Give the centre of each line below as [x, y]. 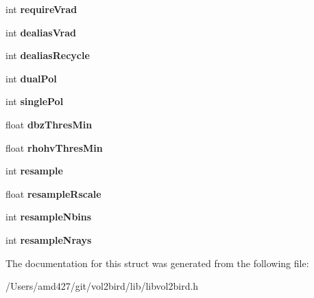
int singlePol [35, 101]
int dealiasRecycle [48, 55]
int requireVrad [41, 9]
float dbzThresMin [49, 124]
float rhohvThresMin [54, 147]
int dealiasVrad [41, 32]
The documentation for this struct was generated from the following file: [157, 263]
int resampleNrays [49, 239]
